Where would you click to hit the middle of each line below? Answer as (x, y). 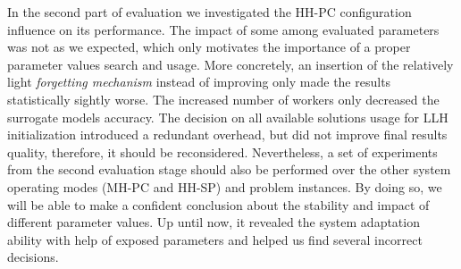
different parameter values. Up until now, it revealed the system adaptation (214, 222)
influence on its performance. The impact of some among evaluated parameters (223, 29)
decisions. (33, 257)
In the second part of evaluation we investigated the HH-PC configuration (210, 12)
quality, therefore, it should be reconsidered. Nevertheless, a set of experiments (222, 151)
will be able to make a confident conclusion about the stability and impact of (218, 204)
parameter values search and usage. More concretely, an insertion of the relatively (230, 64)
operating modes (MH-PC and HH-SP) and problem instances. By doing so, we (225, 186)
